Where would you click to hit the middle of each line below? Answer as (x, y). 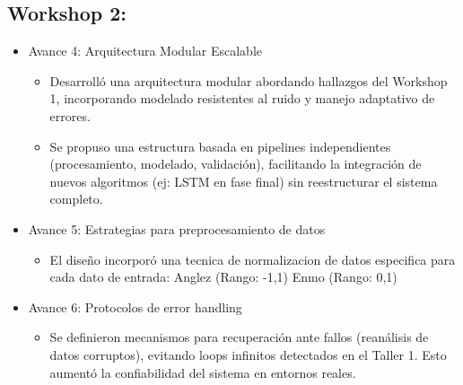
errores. (70, 115)
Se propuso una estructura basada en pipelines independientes (220, 146)
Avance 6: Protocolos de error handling (135, 306)
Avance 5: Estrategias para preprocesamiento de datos (177, 228)
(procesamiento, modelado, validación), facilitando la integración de (236, 164)
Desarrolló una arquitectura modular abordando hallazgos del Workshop (249, 80)
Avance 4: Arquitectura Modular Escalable (145, 51)
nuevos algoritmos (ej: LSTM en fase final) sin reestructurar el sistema (244, 181)
